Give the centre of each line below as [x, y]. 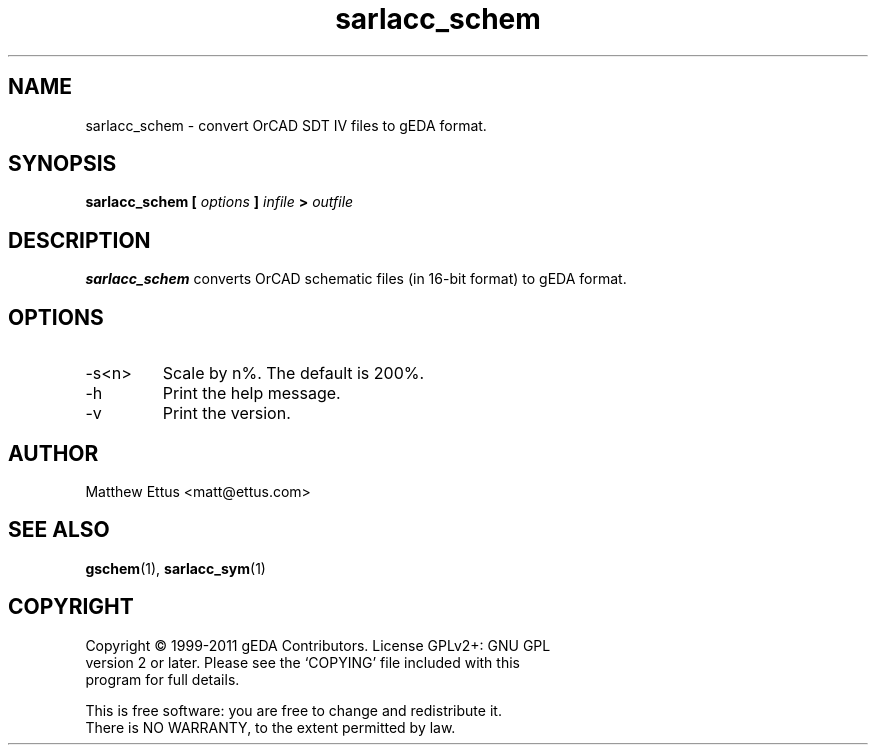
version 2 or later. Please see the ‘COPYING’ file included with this [302, 662]
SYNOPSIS [62, 164]
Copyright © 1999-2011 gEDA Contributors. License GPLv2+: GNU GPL [318, 645]
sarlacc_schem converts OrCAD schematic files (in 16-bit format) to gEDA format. [356, 279]
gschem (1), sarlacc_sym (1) [175, 568]
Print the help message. [251, 393]
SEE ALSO [59, 530]
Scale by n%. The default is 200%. [293, 373]
